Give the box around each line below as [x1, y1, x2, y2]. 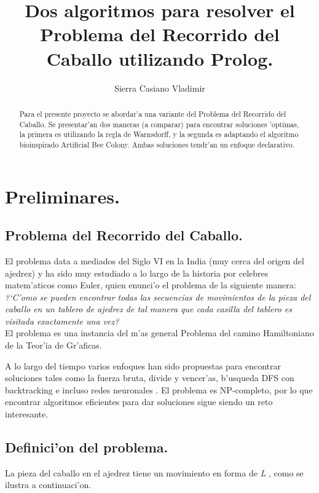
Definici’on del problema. [5, 438, 168, 457]
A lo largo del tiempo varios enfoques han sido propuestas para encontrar [5, 359, 282, 372]
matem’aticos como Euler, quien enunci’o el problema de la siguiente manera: [5, 278, 296, 291]
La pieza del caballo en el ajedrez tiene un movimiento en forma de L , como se [5, 466, 304, 479]
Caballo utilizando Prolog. [46, 45, 274, 71]
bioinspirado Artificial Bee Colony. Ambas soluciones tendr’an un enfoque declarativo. [19, 139, 294, 149]
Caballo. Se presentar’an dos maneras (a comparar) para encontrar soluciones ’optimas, [19, 119, 299, 129]
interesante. [5, 408, 49, 420]
